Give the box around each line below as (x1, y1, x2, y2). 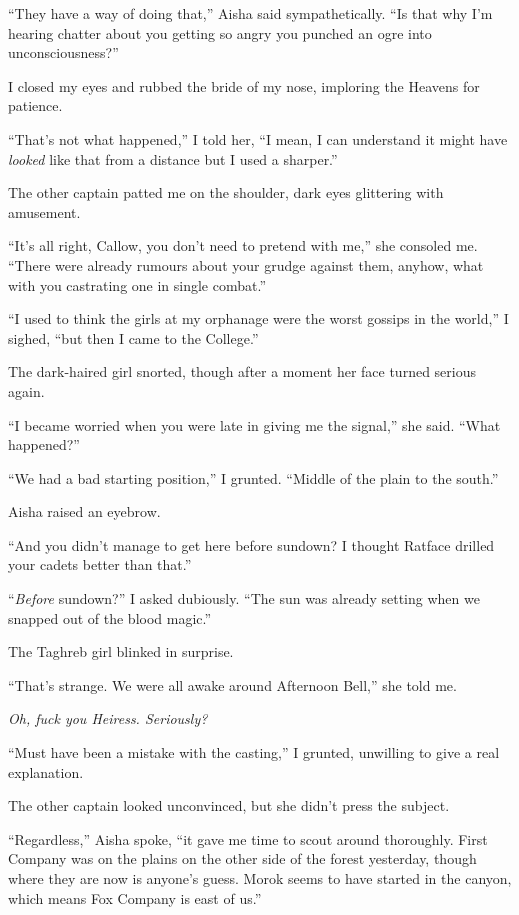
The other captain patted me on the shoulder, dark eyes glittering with (8, 182, 444, 203)
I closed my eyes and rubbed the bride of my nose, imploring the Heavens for (8, 75, 480, 96)
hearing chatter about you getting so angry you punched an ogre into (8, 22, 432, 43)
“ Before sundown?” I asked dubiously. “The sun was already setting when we (8, 588, 480, 609)
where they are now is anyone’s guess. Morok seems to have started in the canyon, (8, 868, 512, 888)
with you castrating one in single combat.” (8, 274, 267, 295)
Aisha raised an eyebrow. (8, 501, 161, 522)
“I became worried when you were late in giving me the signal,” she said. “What (8, 414, 501, 435)
